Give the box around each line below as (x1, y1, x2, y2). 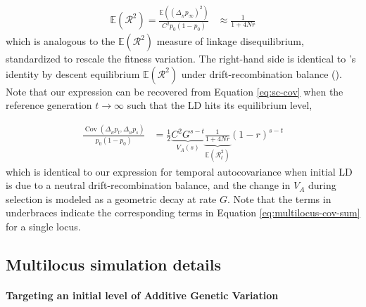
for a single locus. (6, 219, 81, 234)
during (308, 178, 336, 192)
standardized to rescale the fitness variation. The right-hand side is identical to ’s (6, 51, 356, 66)
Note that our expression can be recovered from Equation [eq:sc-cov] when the (6, 84, 343, 98)
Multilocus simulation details (6, 254, 222, 275)
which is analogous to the (6, 34, 115, 48)
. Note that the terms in (227, 191, 332, 206)
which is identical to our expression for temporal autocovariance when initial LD (6, 164, 353, 178)
